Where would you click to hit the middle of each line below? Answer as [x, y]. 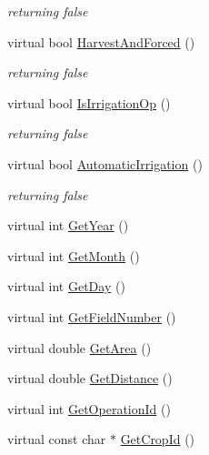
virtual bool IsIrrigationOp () [89, 102]
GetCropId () [158, 439]
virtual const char [57, 439]
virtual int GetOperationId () [89, 408]
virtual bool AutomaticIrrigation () [105, 163]
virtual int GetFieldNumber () [92, 316]
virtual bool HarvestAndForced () [101, 41]
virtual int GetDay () [66, 286]
